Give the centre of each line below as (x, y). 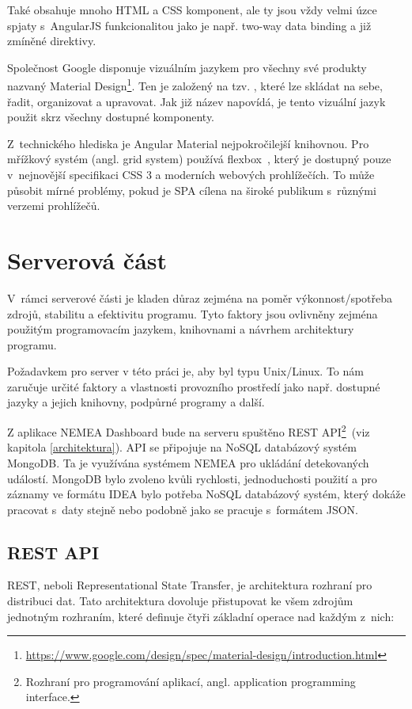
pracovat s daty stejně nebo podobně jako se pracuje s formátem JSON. (183, 509)
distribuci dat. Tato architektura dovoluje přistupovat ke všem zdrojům (180, 601)
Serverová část (87, 259)
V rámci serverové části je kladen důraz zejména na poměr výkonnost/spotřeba (200, 297)
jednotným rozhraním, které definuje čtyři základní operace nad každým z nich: (201, 616)
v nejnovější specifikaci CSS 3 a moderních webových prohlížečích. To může (191, 174)
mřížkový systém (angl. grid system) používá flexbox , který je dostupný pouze (199, 159)
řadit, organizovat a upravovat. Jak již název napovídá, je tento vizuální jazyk (197, 101)
